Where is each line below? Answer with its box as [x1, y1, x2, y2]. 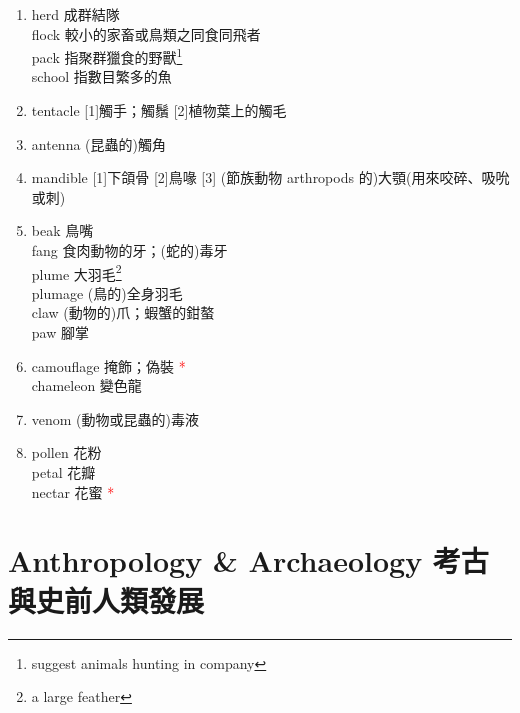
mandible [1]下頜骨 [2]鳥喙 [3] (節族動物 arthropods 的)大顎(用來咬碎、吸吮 [31, 167, 510, 188]
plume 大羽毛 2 [31, 260, 122, 284]
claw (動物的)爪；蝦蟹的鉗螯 [31, 302, 215, 323]
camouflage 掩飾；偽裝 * [31, 355, 186, 376]
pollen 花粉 [31, 442, 102, 463]
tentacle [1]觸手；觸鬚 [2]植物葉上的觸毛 [31, 100, 287, 121]
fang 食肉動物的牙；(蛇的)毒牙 [31, 240, 228, 260]
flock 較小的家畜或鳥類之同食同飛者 [31, 23, 261, 44]
